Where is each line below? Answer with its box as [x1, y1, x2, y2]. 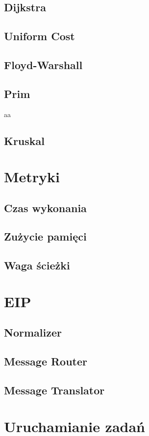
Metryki [4, 167, 60, 187]
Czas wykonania [4, 200, 87, 215]
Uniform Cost [4, 28, 75, 44]
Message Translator [4, 382, 105, 397]
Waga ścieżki [4, 258, 70, 273]
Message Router [4, 354, 88, 369]
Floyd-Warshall [4, 57, 83, 72]
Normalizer [4, 325, 62, 340]
